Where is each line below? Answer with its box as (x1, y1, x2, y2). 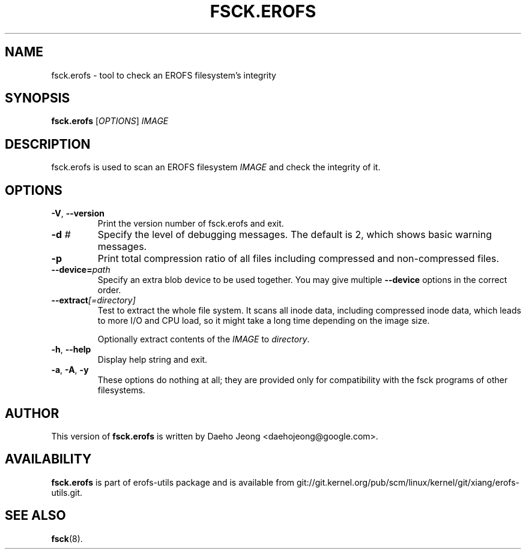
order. (97, 285, 121, 296)
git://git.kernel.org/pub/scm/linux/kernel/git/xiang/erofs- (297, 477, 520, 487)
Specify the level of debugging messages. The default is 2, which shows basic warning (97, 228, 492, 241)
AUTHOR (5, 405, 59, 421)
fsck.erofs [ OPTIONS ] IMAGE (51, 116, 169, 127)
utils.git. (51, 487, 83, 498)
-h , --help (51, 344, 91, 355)
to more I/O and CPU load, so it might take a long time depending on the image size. (97, 315, 430, 326)
